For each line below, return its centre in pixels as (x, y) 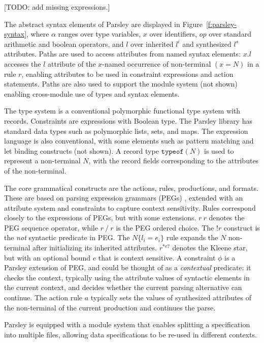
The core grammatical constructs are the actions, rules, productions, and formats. (131, 188)
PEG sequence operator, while (51, 227)
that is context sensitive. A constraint (157, 257)
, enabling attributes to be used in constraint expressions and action (127, 74)
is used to (219, 150)
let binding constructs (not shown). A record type (81, 150)
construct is (242, 227)
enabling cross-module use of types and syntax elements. (92, 93)
